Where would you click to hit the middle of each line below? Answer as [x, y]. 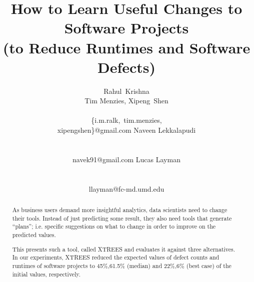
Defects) [126, 67]
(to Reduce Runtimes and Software [126, 47]
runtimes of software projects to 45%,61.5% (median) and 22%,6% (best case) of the [122, 265]
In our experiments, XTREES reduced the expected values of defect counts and [116, 257]
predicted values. [34, 234]
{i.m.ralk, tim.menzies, [126, 120]
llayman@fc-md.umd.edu [126, 188]
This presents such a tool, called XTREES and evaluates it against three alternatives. [124, 249]
